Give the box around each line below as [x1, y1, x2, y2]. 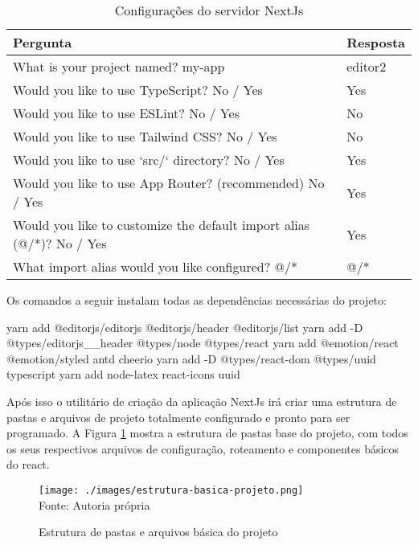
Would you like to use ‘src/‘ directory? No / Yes [13, 150, 285, 169]
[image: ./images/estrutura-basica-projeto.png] [39, 484, 304, 496]
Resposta [346, 33, 405, 51]
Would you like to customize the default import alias [13, 215, 310, 234]
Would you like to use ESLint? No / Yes [13, 104, 240, 122]
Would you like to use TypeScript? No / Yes [13, 80, 263, 99]
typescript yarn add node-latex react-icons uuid [6, 366, 240, 383]
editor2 [346, 57, 387, 76]
